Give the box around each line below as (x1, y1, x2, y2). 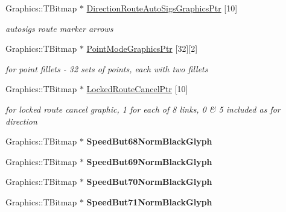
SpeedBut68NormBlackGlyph (86, 135, 212, 148)
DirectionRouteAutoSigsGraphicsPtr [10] (86, 2, 238, 14)
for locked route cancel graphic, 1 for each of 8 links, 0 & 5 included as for (5, 102, 281, 115)
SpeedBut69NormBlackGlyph (86, 155, 212, 167)
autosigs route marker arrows (5, 22, 113, 34)
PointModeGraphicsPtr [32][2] (86, 42, 198, 55)
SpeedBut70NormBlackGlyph (86, 175, 212, 188)
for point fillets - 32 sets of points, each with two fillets (5, 62, 208, 75)
